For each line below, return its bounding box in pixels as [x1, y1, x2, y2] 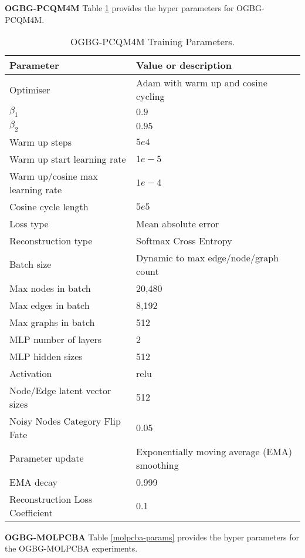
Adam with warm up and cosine [136, 76, 267, 90]
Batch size [9, 257, 52, 271]
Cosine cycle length [9, 199, 89, 213]
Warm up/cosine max [9, 169, 98, 183]
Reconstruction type [9, 233, 93, 247]
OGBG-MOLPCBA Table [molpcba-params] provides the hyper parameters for [5, 530, 300, 543]
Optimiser [9, 82, 50, 96]
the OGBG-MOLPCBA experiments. [5, 542, 138, 554]
